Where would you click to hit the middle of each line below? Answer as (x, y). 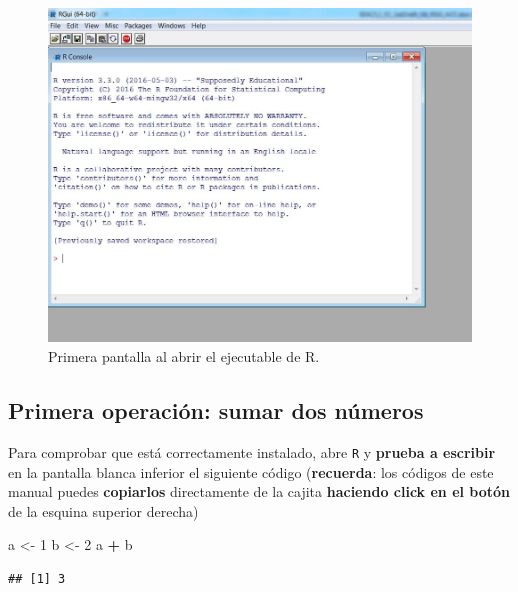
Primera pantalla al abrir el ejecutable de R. (184, 356)
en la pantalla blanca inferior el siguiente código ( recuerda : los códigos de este (251, 471)
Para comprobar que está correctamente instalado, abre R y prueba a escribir (252, 451)
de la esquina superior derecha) (103, 510)
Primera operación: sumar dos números (216, 410)
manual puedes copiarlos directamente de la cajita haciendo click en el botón (259, 491)
